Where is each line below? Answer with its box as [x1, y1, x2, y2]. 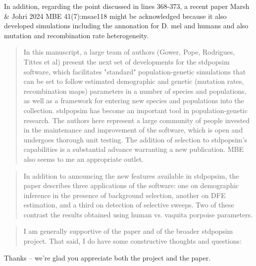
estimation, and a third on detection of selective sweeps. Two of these [23, 199, 234, 210]
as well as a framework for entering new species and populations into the [23, 95, 244, 106]
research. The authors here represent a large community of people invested [23, 115, 250, 125]
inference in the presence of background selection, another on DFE [23, 190, 226, 200]
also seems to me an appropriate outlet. [23, 153, 144, 164]
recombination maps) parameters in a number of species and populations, [23, 85, 247, 96]
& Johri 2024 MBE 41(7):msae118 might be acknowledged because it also [4, 10, 227, 21]
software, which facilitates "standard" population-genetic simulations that [23, 66, 246, 76]
